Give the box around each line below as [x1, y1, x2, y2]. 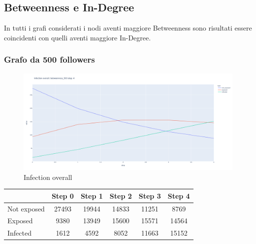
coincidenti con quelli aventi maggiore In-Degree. [4, 32, 151, 42]
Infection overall [24, 172, 72, 182]
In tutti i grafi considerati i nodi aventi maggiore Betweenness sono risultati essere [4, 23, 252, 33]
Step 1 [80, 190, 103, 201]
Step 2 [109, 190, 132, 201]
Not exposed [7, 203, 45, 213]
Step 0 [51, 190, 74, 201]
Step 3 [138, 190, 161, 201]
